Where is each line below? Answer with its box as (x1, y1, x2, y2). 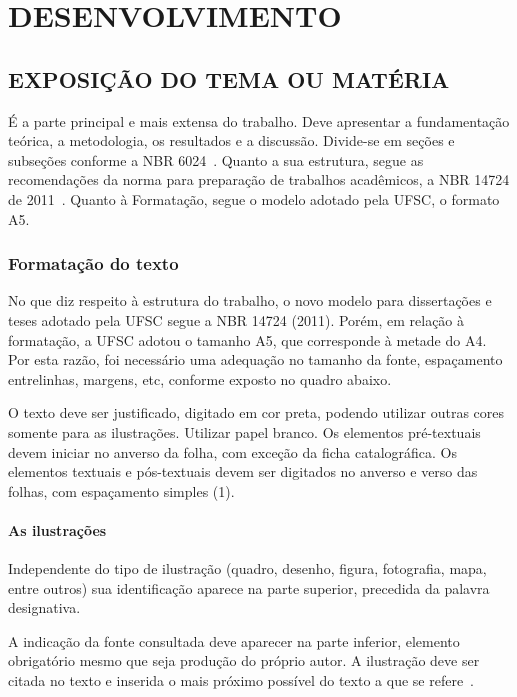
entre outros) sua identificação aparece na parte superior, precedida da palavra (8, 577, 490, 598)
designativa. (8, 597, 81, 618)
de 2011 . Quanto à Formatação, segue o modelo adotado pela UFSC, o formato (8, 188, 500, 209)
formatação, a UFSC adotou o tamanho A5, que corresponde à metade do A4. (8, 329, 487, 350)
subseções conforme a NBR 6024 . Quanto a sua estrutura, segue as (8, 149, 424, 170)
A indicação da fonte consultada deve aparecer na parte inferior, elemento (8, 630, 460, 651)
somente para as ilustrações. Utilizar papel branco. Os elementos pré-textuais (8, 421, 481, 442)
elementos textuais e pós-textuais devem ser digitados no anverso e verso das (8, 461, 478, 482)
